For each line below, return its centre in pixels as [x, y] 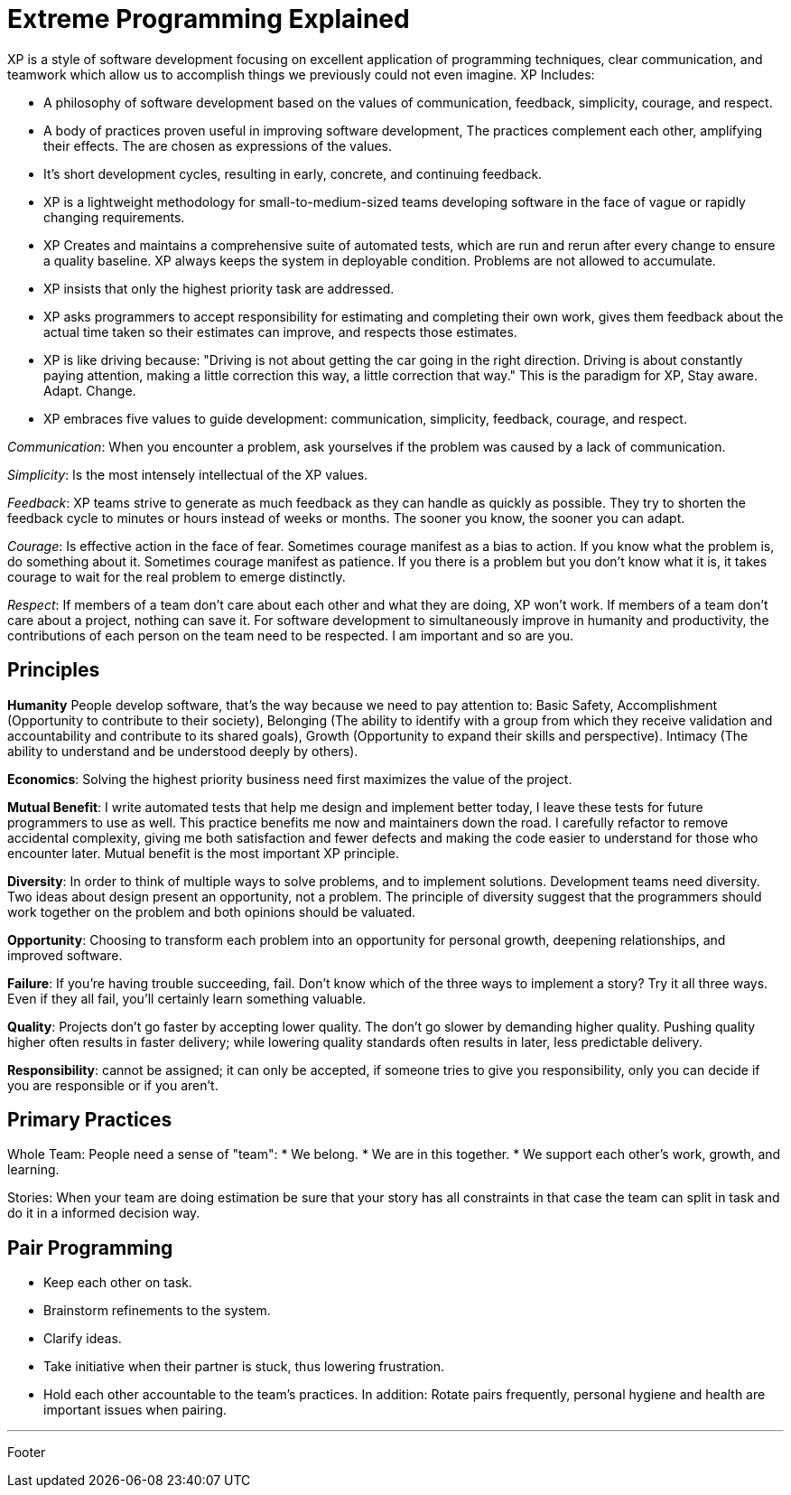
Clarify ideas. [83, 1339]
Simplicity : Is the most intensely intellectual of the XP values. [188, 474]
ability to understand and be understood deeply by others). [183, 751]
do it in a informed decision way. [104, 1213]
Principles [54, 670]
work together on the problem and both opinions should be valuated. [212, 911]
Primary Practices [90, 1120]
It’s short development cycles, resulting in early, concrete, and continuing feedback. [293, 173]
